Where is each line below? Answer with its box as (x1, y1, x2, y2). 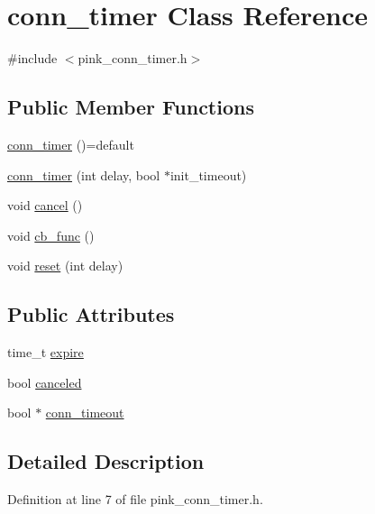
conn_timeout (45, 403, 124, 422)
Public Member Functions (7, 93, 254, 121)
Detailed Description (7, 447, 205, 475)
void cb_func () (7, 225, 95, 244)
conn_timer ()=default (7, 134, 134, 153)
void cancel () (7, 196, 83, 215)
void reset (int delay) (7, 256, 123, 275)
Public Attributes (7, 300, 175, 328)
